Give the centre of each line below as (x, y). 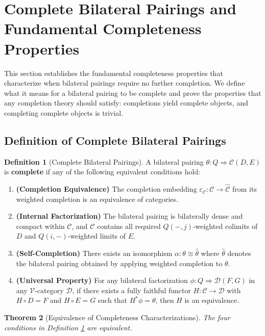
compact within (40, 226)
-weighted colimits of (225, 226)
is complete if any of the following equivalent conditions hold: (102, 172)
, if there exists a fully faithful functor (131, 290)
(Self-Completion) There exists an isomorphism (94, 253)
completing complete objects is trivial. (64, 112)
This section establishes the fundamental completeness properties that (114, 73)
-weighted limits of (97, 236)
